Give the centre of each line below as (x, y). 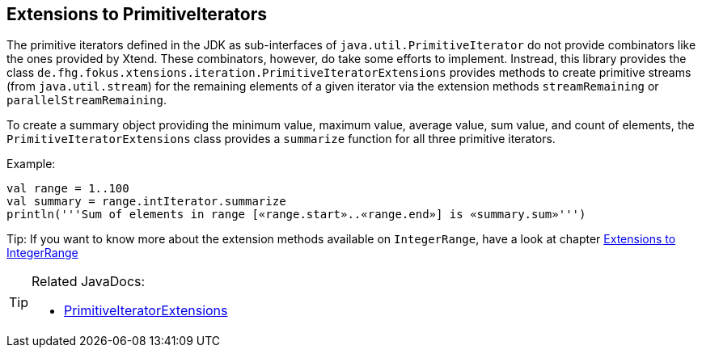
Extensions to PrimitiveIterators (137, 14)
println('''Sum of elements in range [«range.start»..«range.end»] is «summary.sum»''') (296, 215)
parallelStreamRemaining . (87, 100)
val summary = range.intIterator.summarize (146, 202)
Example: (31, 164)
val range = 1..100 (68, 189)
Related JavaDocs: (89, 282)
